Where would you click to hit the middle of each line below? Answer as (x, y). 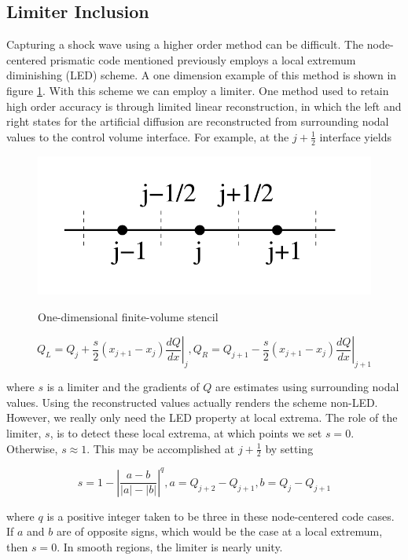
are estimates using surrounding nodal (307, 387)
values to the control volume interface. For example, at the (148, 136)
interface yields (355, 136)
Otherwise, (32, 448)
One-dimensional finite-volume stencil (128, 316)
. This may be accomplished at (161, 448)
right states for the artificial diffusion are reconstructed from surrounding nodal (198, 121)
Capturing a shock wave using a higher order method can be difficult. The (185, 44)
